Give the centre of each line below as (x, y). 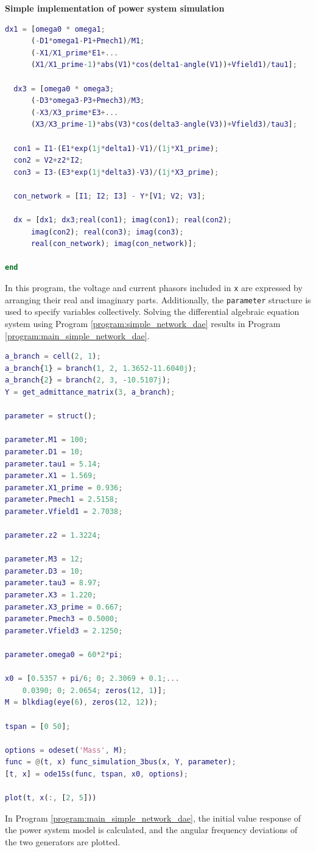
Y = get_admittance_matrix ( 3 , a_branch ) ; (90, 392)
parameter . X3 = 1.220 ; (51, 595)
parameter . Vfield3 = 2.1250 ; (64, 631)
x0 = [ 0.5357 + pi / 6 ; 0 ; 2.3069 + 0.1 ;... (92, 679)
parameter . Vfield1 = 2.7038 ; (64, 511)
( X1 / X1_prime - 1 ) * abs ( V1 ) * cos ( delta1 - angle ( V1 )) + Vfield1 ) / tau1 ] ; (164, 65)
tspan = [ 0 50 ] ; (38, 726)
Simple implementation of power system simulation (115, 8)
